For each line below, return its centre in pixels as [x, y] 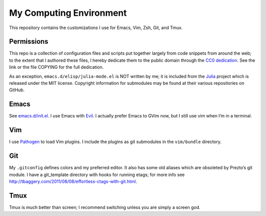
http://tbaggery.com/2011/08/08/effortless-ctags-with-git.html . [73, 181]
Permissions [29, 42]
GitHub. [17, 90]
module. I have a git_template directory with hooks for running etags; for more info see [97, 175]
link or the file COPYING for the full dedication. [56, 67]
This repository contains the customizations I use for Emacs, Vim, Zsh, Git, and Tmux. [96, 28]
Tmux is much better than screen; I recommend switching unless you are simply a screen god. [105, 207]
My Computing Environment [68, 13]
